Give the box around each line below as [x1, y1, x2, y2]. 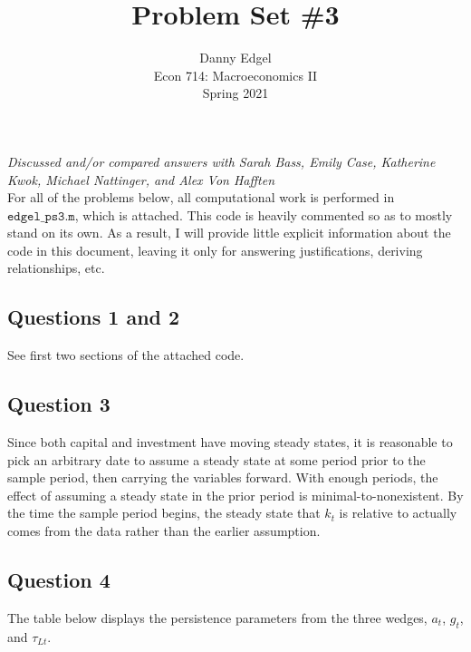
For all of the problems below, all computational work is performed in [7, 188, 395, 207]
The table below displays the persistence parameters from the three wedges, [7, 608, 428, 627]
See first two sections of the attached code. [7, 345, 245, 365]
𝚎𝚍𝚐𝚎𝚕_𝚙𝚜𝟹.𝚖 [7, 209, 75, 223]
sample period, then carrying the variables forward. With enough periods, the [7, 468, 438, 487]
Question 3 [7, 390, 111, 418]
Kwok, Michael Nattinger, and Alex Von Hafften [7, 170, 275, 189]
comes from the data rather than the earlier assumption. [7, 521, 321, 540]
